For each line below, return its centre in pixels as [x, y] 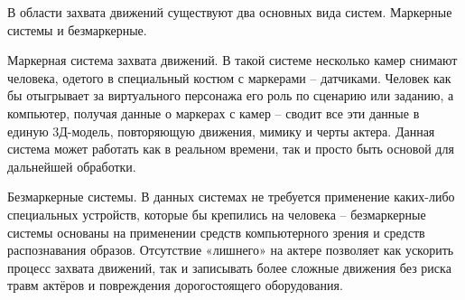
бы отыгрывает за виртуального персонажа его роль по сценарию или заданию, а [231, 95]
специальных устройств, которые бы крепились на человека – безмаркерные [217, 214]
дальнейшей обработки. [72, 166]
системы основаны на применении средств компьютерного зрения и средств [216, 232]
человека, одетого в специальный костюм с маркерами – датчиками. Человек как [229, 77]
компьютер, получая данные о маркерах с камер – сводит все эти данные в [214, 112]
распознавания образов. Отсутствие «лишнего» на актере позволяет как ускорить [231, 250]
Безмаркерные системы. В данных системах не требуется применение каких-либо [231, 197]
